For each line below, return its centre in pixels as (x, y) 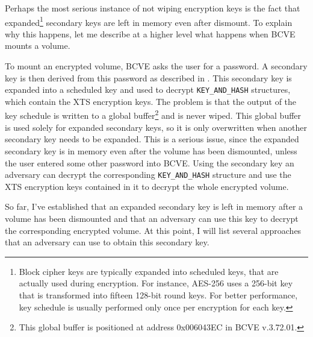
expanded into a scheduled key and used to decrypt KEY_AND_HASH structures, (148, 90)
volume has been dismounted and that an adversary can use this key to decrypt (152, 218)
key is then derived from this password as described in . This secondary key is (148, 77)
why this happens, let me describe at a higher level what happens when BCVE (150, 33)
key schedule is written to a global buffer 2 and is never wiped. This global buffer (153, 115)
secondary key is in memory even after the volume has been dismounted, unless (151, 150)
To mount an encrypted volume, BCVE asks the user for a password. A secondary (156, 66)
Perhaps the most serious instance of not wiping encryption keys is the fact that (153, 8)
